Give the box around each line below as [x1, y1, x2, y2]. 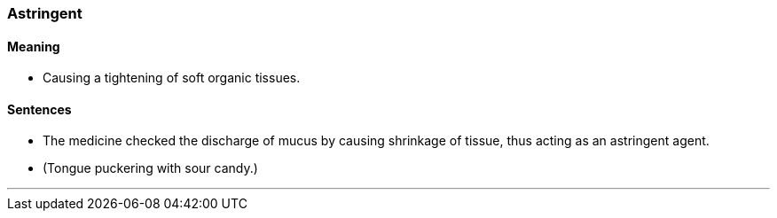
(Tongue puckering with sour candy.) [43, 160, 258, 176]
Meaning [7, 38, 60, 54]
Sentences [7, 101, 72, 117]
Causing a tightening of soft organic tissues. [43, 70, 301, 86]
